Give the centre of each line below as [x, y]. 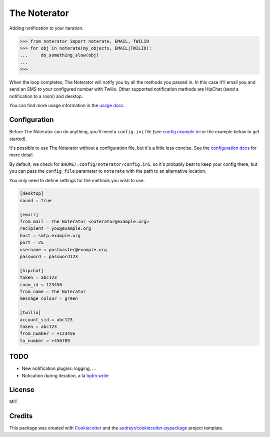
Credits [21, 416]
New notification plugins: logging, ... [59, 368]
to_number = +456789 [45, 341]
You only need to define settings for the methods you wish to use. [77, 180]
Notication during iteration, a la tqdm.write [65, 375]
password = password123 [49, 257]
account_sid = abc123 [46, 320]
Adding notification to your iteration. [46, 28]
